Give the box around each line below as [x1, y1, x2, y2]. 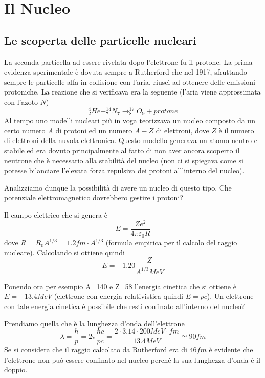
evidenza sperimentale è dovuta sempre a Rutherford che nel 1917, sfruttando [4, 66, 247, 77]
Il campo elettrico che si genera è [4, 209, 107, 220]
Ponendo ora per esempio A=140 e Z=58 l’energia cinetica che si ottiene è [4, 280, 236, 291]
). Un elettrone [207, 291, 254, 301]
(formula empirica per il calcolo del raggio [105, 237, 237, 248]
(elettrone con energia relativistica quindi [54, 291, 183, 301]
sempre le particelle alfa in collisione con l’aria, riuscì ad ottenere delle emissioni [4, 76, 255, 87]
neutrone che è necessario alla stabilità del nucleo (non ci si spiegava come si [4, 155, 244, 166]
